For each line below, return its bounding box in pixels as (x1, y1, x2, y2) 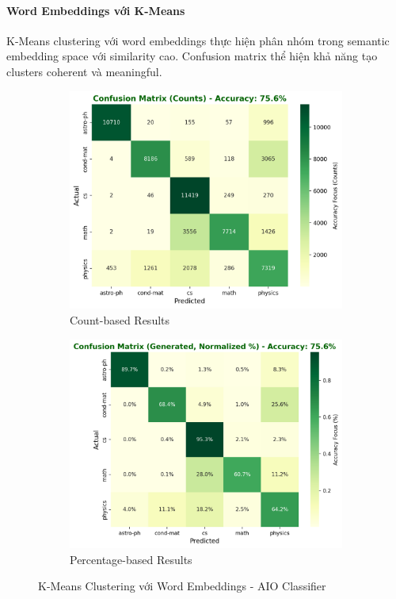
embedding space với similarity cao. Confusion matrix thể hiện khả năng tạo (6, 48, 378, 64)
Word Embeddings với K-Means (6, 2, 185, 18)
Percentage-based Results (70, 551, 192, 567)
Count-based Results (70, 311, 170, 328)
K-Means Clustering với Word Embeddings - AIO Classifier (38, 578, 326, 594)
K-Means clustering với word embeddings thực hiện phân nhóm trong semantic (6, 32, 390, 48)
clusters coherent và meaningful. (6, 63, 162, 79)
